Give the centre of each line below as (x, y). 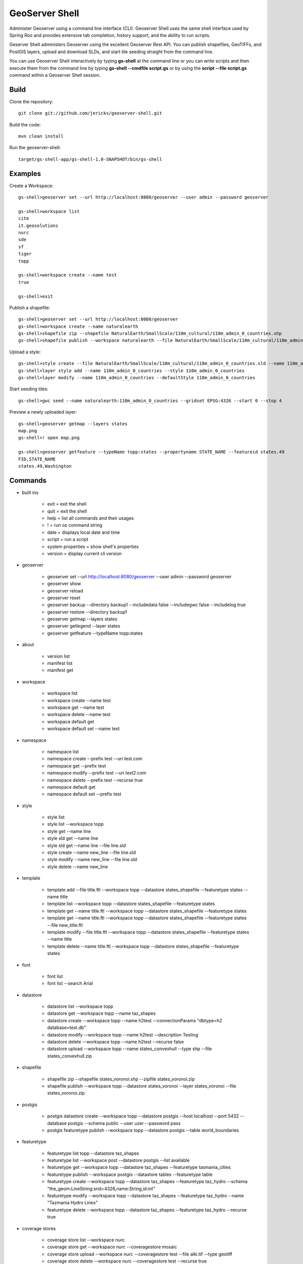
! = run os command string (75, 525)
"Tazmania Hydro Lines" (72, 1203)
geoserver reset (64, 598)
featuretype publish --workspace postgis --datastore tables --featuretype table (130, 1174)
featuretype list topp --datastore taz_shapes (93, 1153)
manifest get (60, 670)
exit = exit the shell (67, 504)
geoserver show (64, 583)
